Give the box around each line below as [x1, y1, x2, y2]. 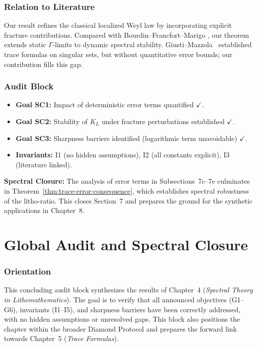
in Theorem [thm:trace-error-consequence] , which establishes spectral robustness [4, 185, 249, 196]
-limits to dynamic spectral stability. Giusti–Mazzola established [52, 39, 252, 50]
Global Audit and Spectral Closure [4, 234, 248, 254]
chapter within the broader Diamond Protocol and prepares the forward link [4, 323, 237, 334]
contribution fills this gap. [4, 59, 83, 69]
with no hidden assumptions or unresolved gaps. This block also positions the [4, 314, 240, 324]
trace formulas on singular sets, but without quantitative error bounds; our [4, 49, 233, 59]
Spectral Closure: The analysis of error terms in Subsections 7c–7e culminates [4, 176, 250, 186]
